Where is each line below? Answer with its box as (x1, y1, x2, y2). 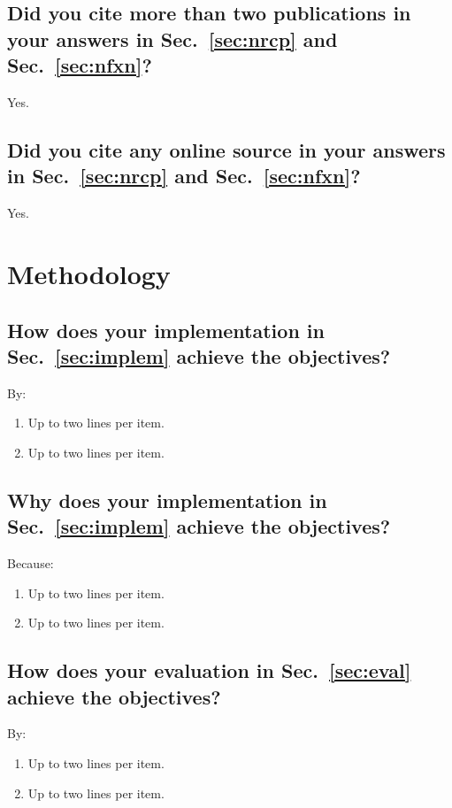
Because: (7, 554, 54, 573)
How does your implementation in (7, 316, 325, 343)
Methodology (7, 255, 171, 291)
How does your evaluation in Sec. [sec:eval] (7, 657, 411, 684)
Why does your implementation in (7, 486, 327, 513)
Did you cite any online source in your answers (7, 135, 446, 163)
